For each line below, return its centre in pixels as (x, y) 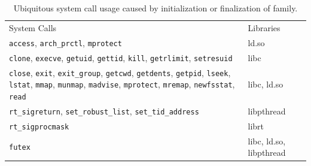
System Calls (33, 27)
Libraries (264, 27)
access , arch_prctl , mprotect (65, 42)
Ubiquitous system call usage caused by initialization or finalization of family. (155, 8)
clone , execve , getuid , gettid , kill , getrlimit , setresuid (121, 57)
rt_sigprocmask (39, 127)
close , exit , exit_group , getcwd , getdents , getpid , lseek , (120, 72)
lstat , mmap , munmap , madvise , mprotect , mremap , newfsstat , (122, 84)
